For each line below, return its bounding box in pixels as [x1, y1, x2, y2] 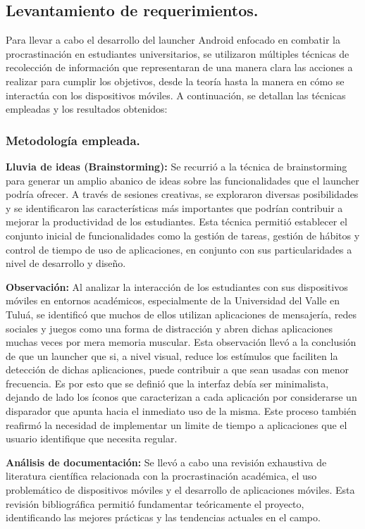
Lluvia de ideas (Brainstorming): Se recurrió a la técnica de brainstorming [6, 158, 347, 173]
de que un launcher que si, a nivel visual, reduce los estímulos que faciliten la [6, 348, 338, 363]
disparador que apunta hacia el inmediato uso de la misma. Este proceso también [6, 404, 357, 418]
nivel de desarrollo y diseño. [6, 256, 126, 270]
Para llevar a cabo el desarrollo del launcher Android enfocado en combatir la [6, 32, 341, 47]
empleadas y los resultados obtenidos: [6, 101, 168, 116]
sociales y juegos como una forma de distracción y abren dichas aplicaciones [6, 320, 333, 335]
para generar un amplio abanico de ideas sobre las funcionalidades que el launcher [6, 173, 359, 187]
